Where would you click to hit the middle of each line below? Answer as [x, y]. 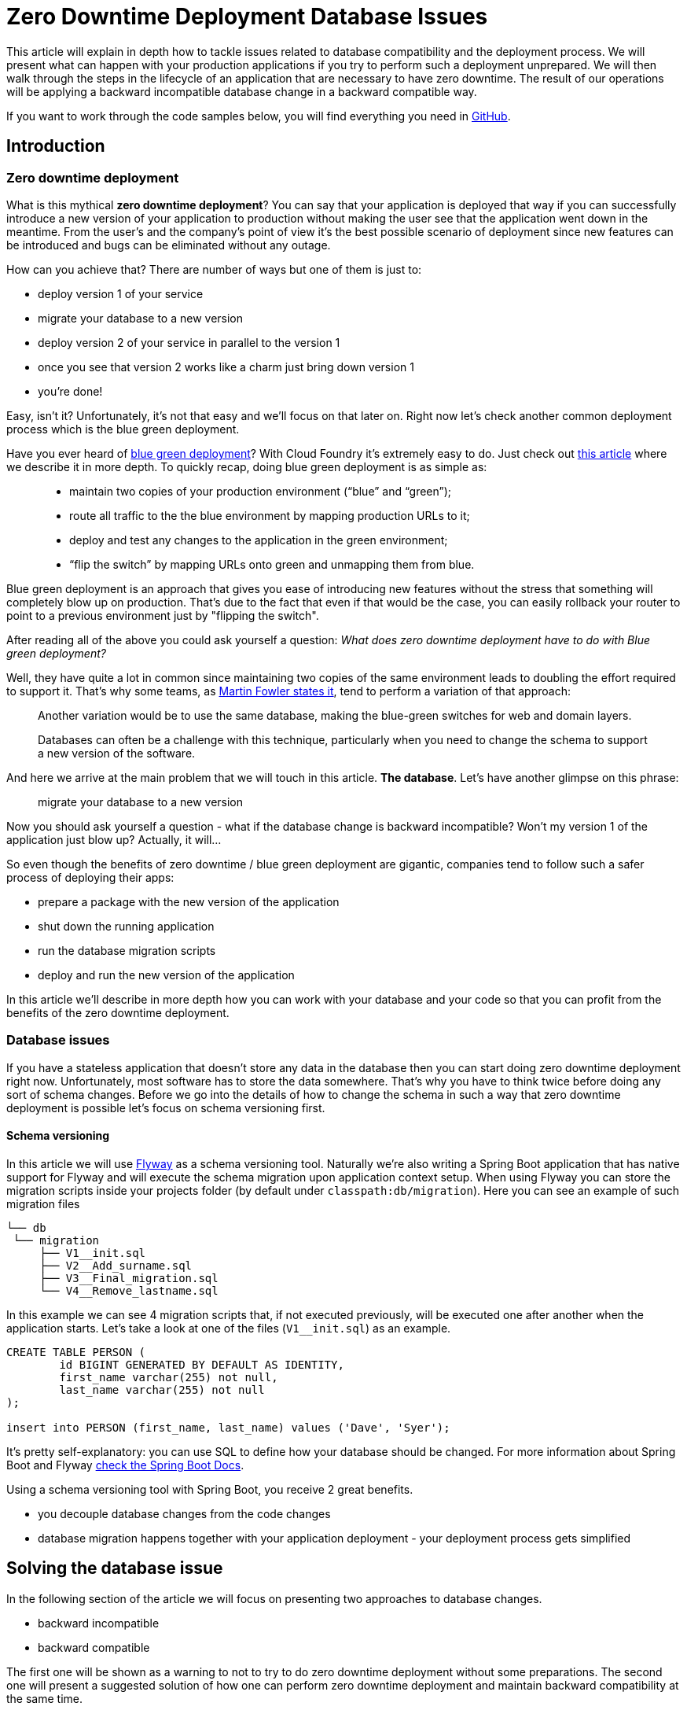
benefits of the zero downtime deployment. [118, 1012]
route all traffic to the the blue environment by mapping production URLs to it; [270, 515]
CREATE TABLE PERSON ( [76, 1352]
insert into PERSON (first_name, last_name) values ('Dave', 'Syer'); [228, 1427]
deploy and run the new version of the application [166, 975]
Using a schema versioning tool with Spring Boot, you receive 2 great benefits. [210, 1489]
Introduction [56, 146]
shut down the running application [126, 926]
